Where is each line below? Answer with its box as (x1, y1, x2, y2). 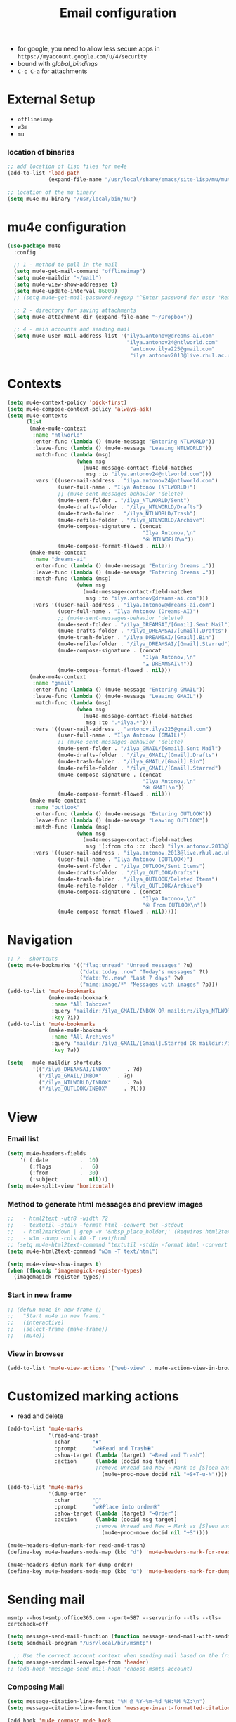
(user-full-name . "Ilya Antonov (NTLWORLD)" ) (57, 484, 197, 491)
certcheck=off (7, 1621, 49, 1628)
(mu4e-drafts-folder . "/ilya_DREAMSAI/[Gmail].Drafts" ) (57, 627, 228, 635)
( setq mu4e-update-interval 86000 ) (13, 287, 118, 294)
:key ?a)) (51, 1046, 80, 1054)
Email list (7, 1134, 39, 1144)
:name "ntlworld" (32, 432, 83, 439)
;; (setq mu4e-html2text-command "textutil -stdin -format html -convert (7, 1241, 228, 1248)
